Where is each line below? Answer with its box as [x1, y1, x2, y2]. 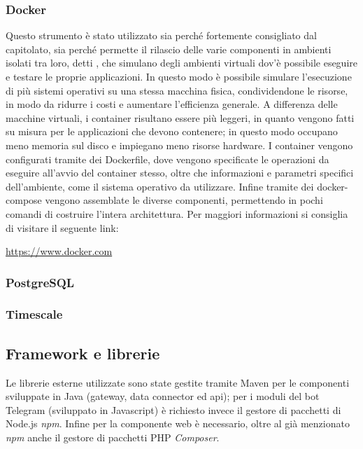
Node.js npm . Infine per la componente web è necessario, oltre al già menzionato [6, 416, 350, 431]
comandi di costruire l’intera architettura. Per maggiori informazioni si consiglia [6, 206, 348, 221]
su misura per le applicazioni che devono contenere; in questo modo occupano [6, 124, 338, 139]
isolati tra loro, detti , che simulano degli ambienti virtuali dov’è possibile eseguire [6, 55, 357, 70]
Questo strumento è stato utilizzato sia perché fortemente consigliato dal [6, 28, 317, 43]
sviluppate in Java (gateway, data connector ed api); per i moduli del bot [6, 389, 320, 403]
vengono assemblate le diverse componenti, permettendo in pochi [45, 193, 323, 207]
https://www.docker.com [6, 244, 113, 258]
